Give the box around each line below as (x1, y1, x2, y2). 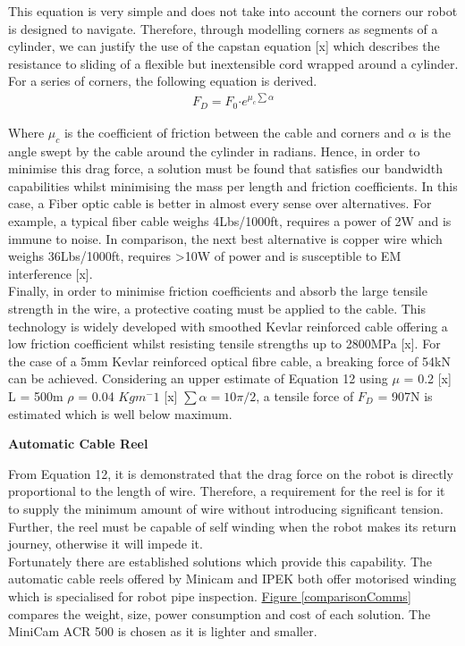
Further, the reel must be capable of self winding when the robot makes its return (8, 516, 457, 535)
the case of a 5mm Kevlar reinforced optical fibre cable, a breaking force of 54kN (8, 351, 451, 370)
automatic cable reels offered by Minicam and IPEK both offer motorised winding (8, 569, 457, 588)
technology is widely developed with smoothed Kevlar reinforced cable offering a (8, 316, 448, 335)
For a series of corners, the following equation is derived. (8, 71, 317, 90)
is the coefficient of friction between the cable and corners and (63, 122, 405, 141)
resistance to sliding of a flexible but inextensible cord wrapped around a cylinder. (8, 54, 459, 72)
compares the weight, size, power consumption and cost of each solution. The (8, 604, 431, 623)
